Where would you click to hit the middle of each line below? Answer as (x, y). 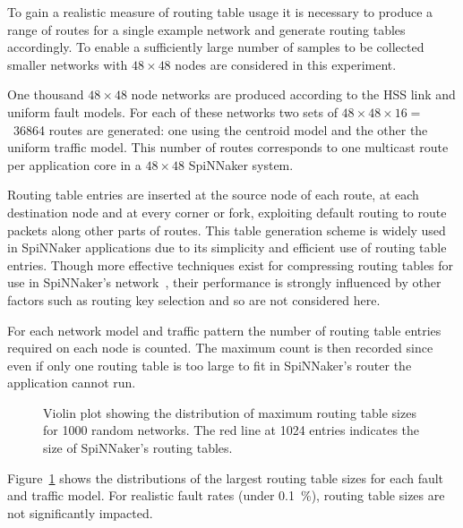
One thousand (46, 94)
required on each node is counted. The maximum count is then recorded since (220, 348)
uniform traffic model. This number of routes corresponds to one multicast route (228, 147)
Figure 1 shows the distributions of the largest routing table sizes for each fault (226, 477)
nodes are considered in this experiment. (286, 64)
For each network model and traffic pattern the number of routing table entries (224, 330)
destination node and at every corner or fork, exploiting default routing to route (227, 212)
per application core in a (74, 164)
